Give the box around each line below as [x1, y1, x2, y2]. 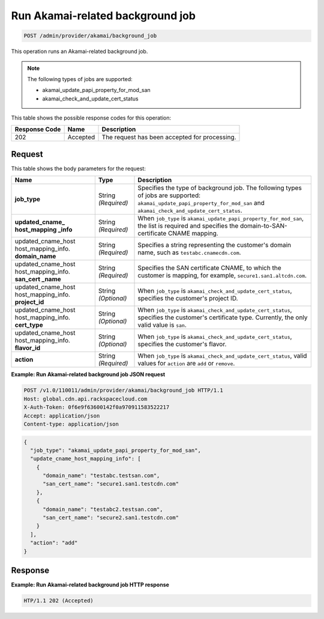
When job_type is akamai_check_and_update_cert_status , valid [137, 352, 307, 360]
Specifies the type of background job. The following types [137, 184, 302, 192]
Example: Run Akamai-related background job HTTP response [11, 581, 169, 588]
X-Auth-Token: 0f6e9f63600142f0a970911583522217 [23, 404, 170, 411]
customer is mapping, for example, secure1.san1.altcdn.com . [137, 271, 307, 279]
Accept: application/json [23, 412, 100, 419]
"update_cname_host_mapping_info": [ [30, 456, 141, 462]
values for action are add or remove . [137, 359, 235, 368]
